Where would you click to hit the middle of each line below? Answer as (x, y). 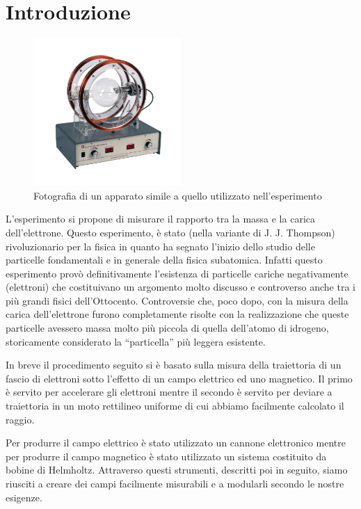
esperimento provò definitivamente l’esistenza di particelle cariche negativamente (177, 273)
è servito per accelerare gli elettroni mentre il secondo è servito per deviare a (169, 392)
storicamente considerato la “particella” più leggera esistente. (136, 341)
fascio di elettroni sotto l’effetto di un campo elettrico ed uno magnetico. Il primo (179, 378)
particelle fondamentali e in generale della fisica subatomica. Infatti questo (164, 260)
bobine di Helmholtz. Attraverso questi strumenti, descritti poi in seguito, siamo (177, 470)
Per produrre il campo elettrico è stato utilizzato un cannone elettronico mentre (176, 443)
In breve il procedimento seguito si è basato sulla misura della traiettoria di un (174, 365)
